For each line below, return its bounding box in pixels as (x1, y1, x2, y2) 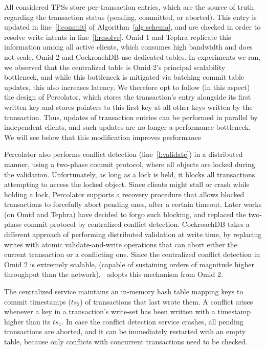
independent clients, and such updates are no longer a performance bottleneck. (4, 122, 251, 132)
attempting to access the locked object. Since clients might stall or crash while (4, 179, 250, 190)
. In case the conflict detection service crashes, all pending (61, 316, 243, 326)
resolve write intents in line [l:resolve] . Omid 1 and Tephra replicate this (4, 31, 231, 42)
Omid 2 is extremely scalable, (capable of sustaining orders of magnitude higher (4, 259, 254, 269)
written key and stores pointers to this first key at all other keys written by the (4, 101, 253, 112)
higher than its (4, 316, 51, 326)
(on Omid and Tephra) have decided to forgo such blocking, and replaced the (4, 208, 246, 219)
